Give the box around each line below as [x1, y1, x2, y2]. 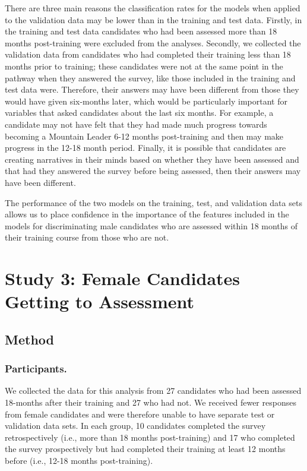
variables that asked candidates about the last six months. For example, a [5, 106, 274, 119]
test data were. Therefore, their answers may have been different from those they [5, 83, 299, 96]
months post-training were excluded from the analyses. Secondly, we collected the [5, 36, 301, 49]
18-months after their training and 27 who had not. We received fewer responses [5, 396, 296, 409]
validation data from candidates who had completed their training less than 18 [5, 48, 291, 61]
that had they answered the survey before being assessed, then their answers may [5, 165, 301, 177]
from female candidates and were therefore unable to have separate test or [5, 407, 275, 420]
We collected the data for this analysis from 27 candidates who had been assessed [5, 384, 302, 397]
